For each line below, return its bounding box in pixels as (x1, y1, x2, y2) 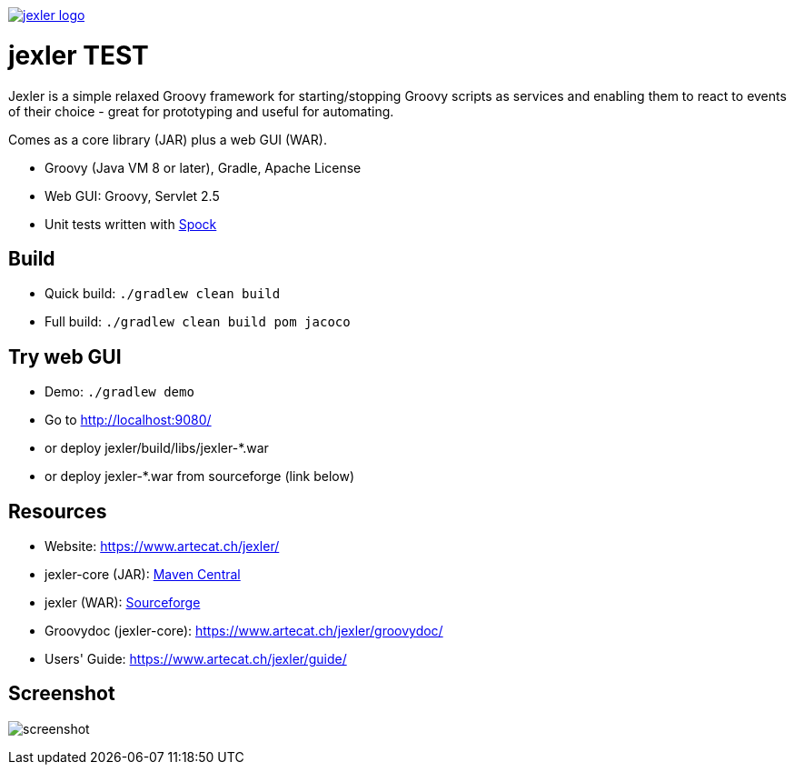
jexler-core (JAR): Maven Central (45, 566, 241, 583)
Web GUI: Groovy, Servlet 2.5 (45, 187, 220, 204)
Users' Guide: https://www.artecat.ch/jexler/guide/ (45, 651, 347, 667)
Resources (8, 499, 107, 523)
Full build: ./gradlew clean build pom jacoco (45, 314, 351, 330)
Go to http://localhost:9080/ (45, 412, 212, 428)
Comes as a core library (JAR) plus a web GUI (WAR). (8, 131, 327, 147)
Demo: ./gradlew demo (45, 384, 194, 400)
